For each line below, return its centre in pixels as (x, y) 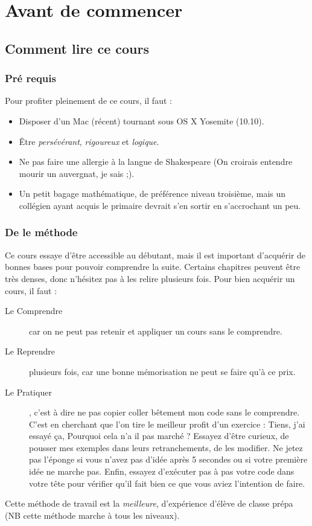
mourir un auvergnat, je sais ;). (77, 173)
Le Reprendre (30, 351)
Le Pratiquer (28, 392)
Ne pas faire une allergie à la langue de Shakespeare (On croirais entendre (156, 162)
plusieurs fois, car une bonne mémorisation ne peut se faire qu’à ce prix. (162, 371)
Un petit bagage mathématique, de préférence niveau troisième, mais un (152, 194)
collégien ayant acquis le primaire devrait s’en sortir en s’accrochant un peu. (160, 205)
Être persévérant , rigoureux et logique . (89, 141)
